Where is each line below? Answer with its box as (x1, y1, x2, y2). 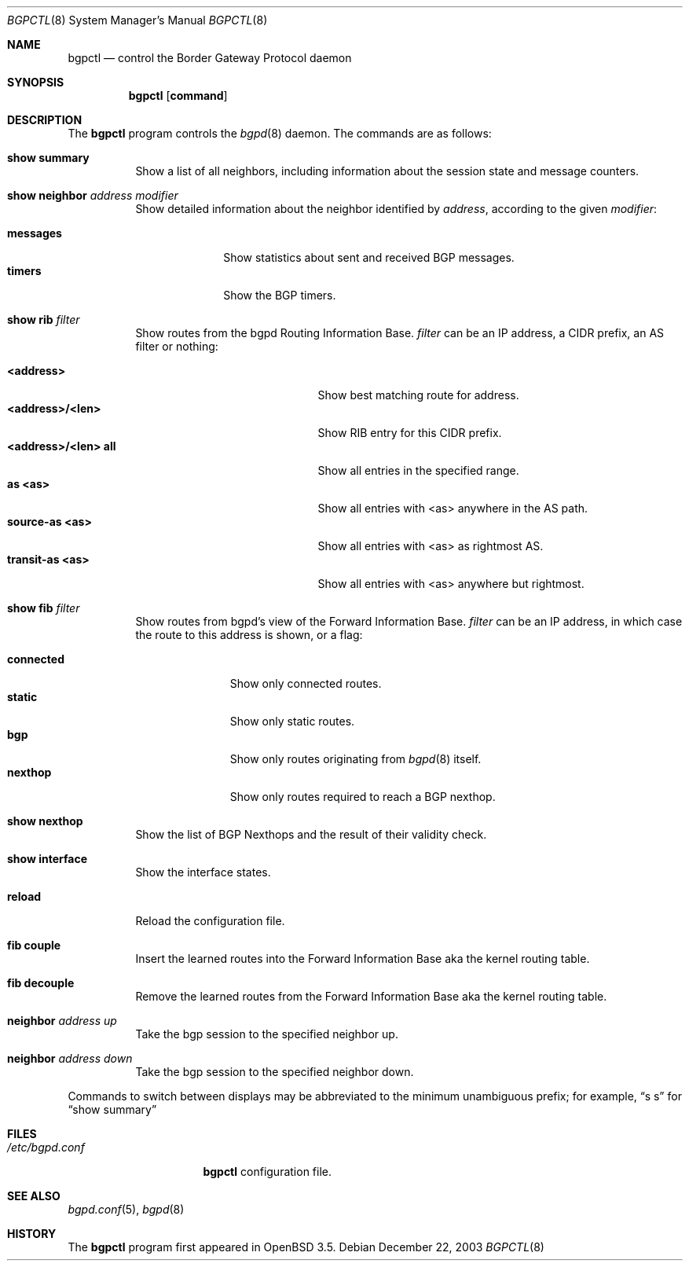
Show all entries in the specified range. (317, 464, 519, 477)
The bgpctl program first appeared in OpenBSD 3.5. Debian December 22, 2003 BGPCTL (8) (68, 1240, 544, 1254)
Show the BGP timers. (223, 288, 336, 302)
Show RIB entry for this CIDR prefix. (317, 426, 502, 439)
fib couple (7, 938, 61, 952)
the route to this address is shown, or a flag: (135, 628, 363, 641)
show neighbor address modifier (7, 189, 178, 202)
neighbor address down (7, 1052, 133, 1065)
